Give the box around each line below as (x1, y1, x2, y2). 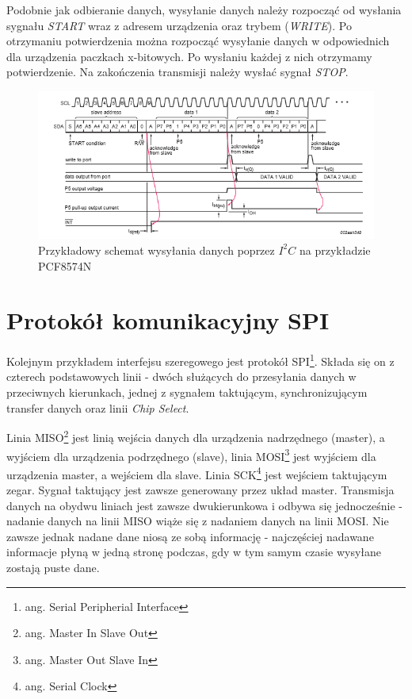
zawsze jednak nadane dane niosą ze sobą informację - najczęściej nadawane (6, 528, 374, 544)
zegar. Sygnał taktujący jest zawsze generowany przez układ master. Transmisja (6, 482, 395, 498)
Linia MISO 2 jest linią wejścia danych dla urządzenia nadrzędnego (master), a (6, 427, 385, 445)
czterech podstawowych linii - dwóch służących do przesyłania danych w (6, 368, 357, 385)
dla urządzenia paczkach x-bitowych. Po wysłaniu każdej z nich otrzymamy (6, 48, 372, 64)
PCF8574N (38, 257, 92, 274)
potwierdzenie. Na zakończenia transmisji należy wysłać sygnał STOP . (6, 63, 349, 80)
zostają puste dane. (6, 559, 100, 575)
